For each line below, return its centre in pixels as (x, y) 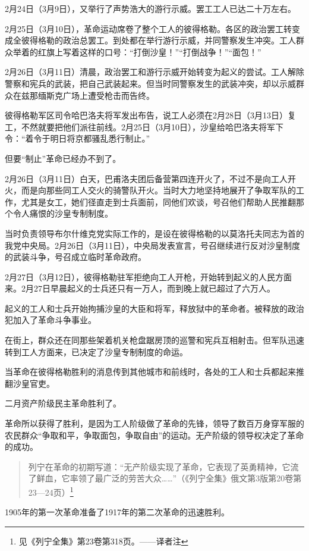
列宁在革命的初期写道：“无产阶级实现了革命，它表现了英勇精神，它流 (163, 466)
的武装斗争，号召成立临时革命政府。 (75, 257)
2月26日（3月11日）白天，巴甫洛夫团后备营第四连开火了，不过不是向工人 (146, 178)
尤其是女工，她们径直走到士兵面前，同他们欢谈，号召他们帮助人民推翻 (158, 201)
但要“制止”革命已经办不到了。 (63, 158)
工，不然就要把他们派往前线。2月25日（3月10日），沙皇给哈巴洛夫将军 (140, 126)
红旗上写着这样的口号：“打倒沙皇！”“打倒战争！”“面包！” (149, 51)
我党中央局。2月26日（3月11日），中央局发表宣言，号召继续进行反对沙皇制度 (152, 245)
